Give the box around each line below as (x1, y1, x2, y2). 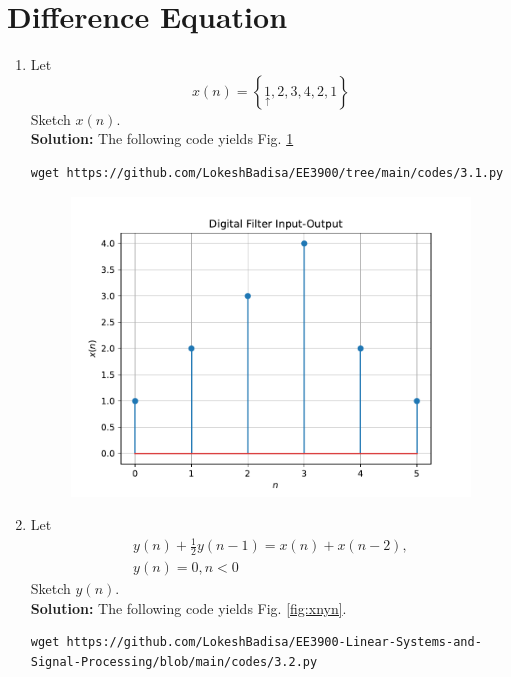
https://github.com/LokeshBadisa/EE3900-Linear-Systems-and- (66, 635, 482, 650)
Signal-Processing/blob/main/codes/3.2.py (30, 655, 318, 670)
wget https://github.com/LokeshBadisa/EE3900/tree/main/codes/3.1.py (30, 165, 504, 180)
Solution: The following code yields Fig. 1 (30, 128, 294, 149)
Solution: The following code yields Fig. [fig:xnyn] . (30, 597, 347, 618)
